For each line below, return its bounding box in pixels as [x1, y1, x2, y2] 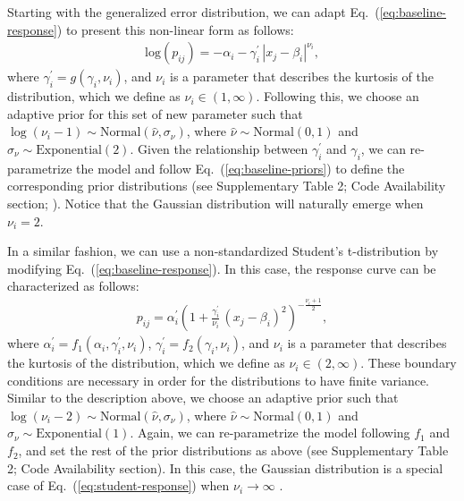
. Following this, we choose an [256, 87, 419, 106]
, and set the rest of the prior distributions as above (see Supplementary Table [18, 441, 449, 460]
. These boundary [360, 353, 457, 372]
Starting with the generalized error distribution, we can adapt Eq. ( [7, 3, 380, 21]
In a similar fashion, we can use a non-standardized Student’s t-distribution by [7, 242, 439, 260]
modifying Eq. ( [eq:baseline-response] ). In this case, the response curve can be [7, 259, 436, 277]
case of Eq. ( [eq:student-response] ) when [7, 476, 230, 495]
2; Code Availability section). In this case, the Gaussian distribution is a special [7, 458, 443, 477]
